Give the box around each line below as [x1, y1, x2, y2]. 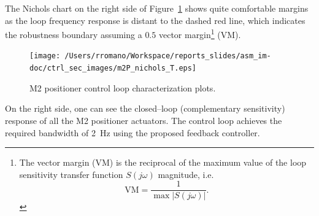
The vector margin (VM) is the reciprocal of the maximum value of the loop [19, 156, 307, 169]
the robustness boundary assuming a [5, 28, 142, 40]
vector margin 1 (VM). [158, 26, 241, 40]
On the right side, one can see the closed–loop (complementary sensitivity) [5, 102, 285, 115]
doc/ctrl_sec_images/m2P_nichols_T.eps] [29, 64, 197, 73]
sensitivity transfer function [19, 168, 123, 180]
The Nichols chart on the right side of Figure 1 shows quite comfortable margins [5, 2, 309, 14]
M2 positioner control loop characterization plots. [29, 81, 216, 94]
